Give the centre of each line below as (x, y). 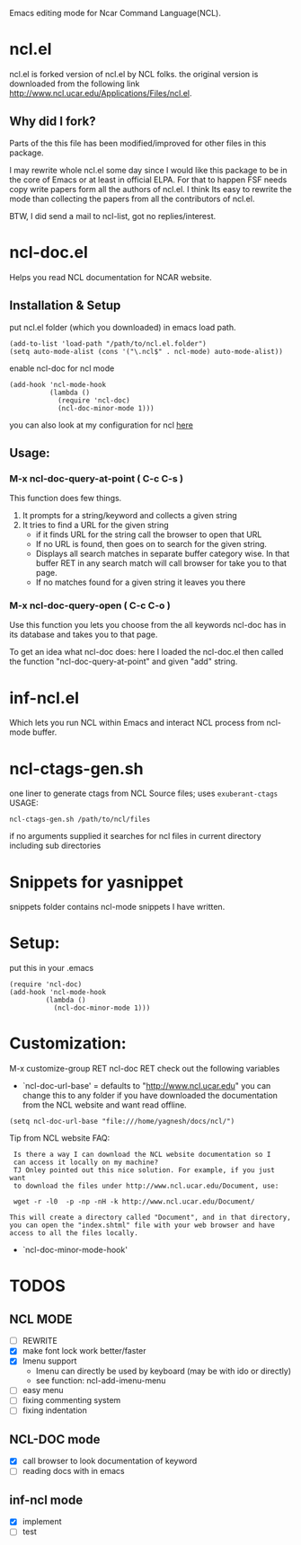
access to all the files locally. (74, 1233)
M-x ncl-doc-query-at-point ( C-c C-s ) (97, 478)
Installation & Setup (65, 306)
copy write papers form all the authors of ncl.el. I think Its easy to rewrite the (150, 189)
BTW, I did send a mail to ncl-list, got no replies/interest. (113, 216)
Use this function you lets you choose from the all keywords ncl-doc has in (148, 625)
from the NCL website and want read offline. (104, 1105)
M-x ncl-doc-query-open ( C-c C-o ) (90, 605)
